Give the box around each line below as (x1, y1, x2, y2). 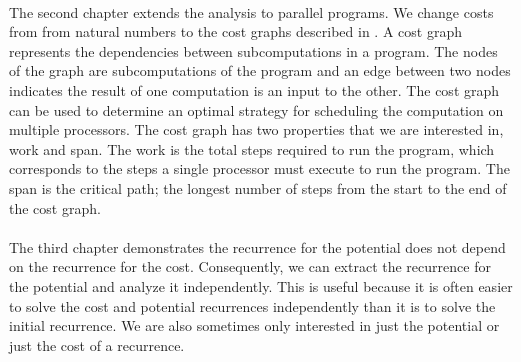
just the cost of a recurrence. (9, 334, 185, 355)
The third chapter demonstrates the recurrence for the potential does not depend (9, 236, 506, 257)
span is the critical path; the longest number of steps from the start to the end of (9, 177, 507, 198)
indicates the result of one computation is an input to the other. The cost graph (9, 79, 500, 100)
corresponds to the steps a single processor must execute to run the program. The (9, 158, 510, 179)
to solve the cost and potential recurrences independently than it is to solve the (9, 295, 496, 316)
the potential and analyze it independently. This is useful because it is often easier (9, 275, 513, 296)
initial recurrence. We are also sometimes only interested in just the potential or (9, 315, 500, 336)
